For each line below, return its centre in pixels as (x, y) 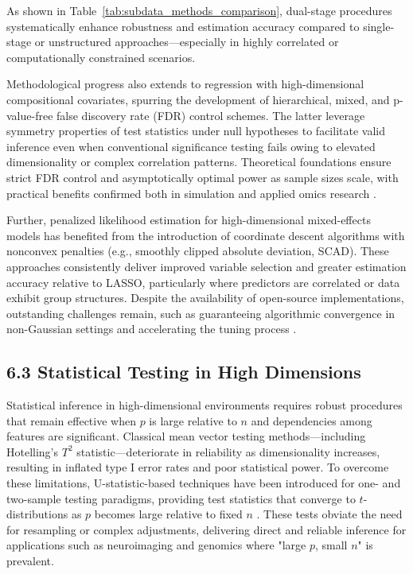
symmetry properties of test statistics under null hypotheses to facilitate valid (196, 131)
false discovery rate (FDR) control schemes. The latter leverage (211, 115)
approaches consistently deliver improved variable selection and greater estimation (206, 266)
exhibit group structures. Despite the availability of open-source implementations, (205, 298)
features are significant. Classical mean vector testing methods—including (186, 436)
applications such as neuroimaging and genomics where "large (156, 545)
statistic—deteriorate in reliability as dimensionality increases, (228, 451)
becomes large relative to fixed (168, 514)
